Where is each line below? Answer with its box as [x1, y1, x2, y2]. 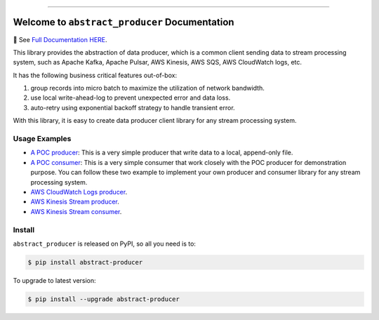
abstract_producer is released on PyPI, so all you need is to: [13, 239, 197, 248]
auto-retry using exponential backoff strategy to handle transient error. [30, 103, 235, 112]
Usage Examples [13, 134, 72, 144]
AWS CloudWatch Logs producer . [30, 187, 128, 196]
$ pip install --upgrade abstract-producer [27, 295, 180, 303]
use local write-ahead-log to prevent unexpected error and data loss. [30, 93, 231, 102]
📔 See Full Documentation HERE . [13, 35, 108, 44]
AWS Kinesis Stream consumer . [30, 207, 122, 215]
